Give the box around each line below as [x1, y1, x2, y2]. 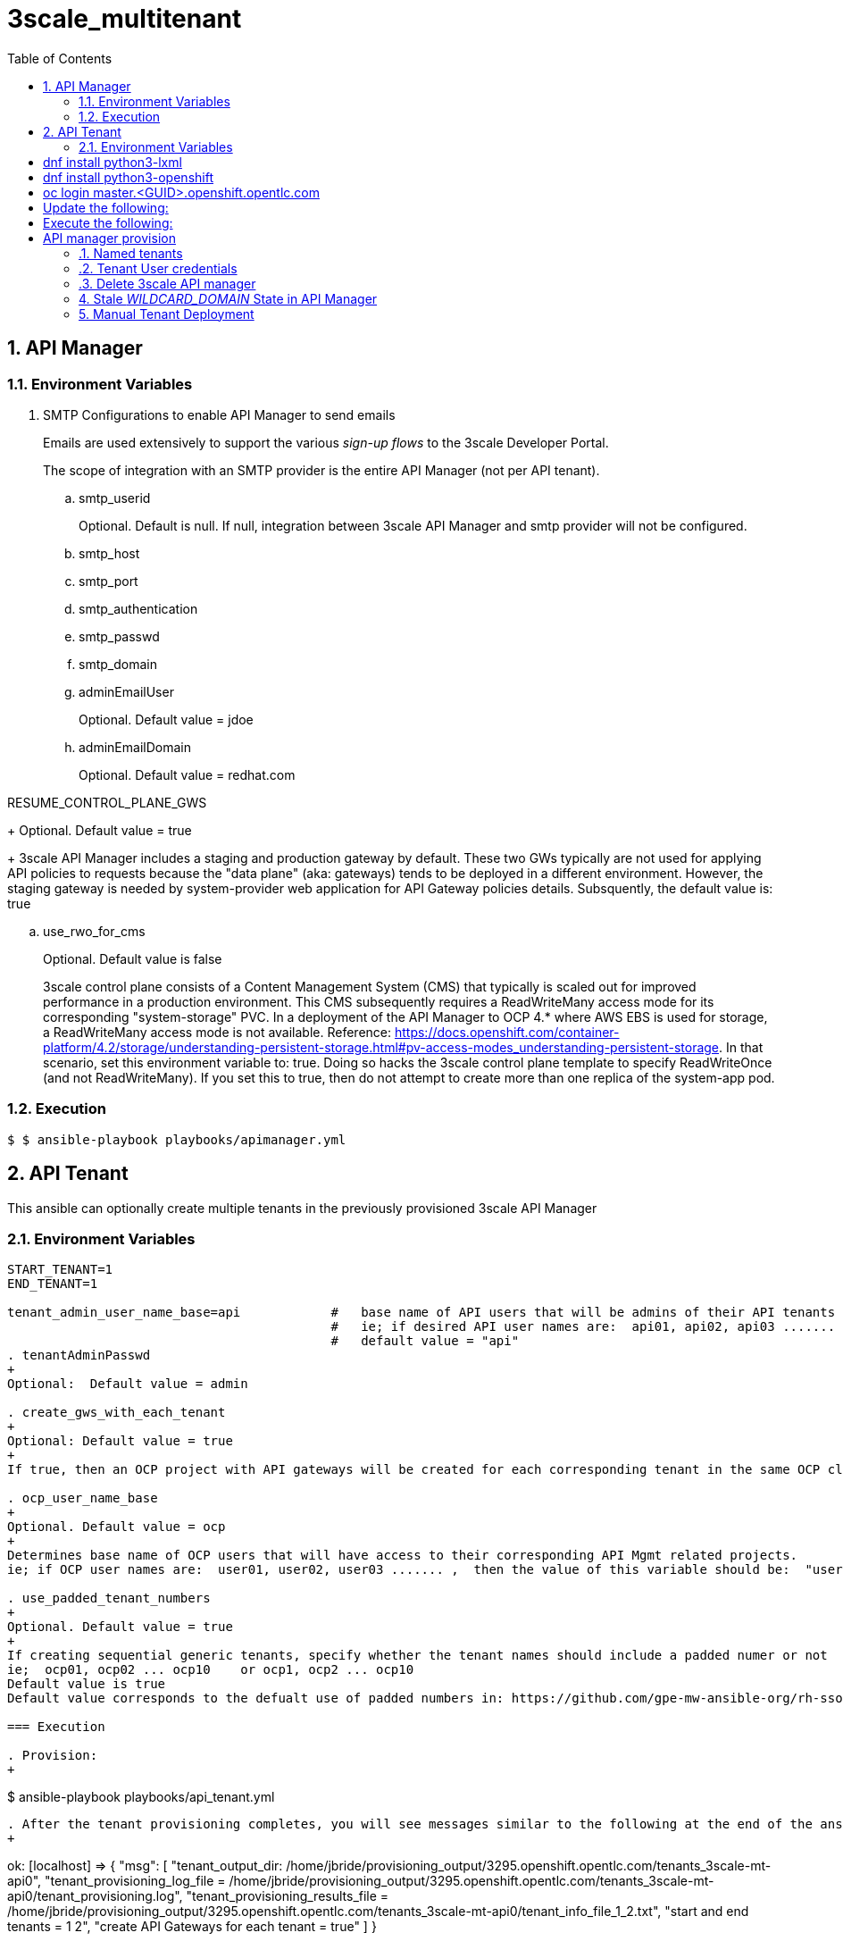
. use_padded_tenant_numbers [7, 1591, 211, 1606]
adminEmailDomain [79, 739, 191, 755]
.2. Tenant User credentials [79, 260, 238, 276]
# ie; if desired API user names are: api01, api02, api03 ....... [330, 1319, 836, 1334]
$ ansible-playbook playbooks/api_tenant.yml [7, 1789, 275, 1805]
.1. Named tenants [79, 245, 183, 261]
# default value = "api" [330, 1334, 520, 1349]
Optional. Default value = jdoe [79, 711, 254, 727]
